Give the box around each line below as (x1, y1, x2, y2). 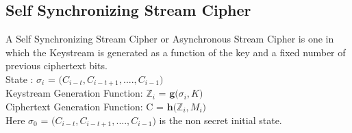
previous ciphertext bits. (5, 58, 108, 73)
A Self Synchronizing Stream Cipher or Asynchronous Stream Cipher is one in (5, 32, 334, 46)
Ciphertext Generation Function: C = (5, 99, 164, 114)
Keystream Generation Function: (5, 86, 143, 100)
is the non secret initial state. (159, 112, 282, 127)
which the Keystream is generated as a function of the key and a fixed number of (5, 45, 346, 59)
